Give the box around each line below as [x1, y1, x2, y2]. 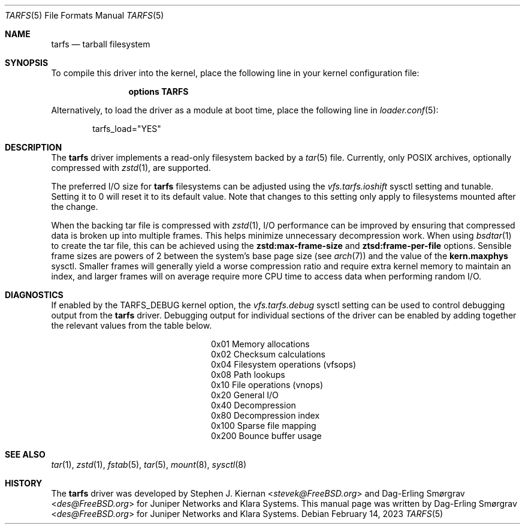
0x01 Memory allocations [211, 339, 310, 349]
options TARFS [128, 86, 189, 97]
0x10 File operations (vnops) [211, 380, 324, 390]
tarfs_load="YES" [92, 124, 161, 134]
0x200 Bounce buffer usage [211, 431, 322, 441]
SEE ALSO [5, 449, 46, 459]
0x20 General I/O [211, 390, 279, 400]
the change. [51, 202, 98, 212]
